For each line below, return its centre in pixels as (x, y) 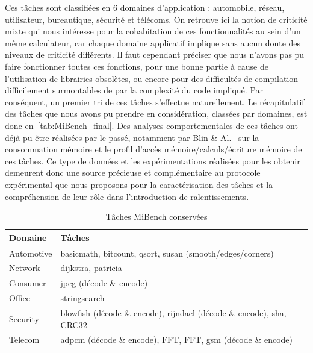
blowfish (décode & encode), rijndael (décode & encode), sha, (173, 312)
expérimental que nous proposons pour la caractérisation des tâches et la (139, 184)
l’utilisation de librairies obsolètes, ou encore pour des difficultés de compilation (152, 78)
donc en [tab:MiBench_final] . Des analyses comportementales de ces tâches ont (151, 125)
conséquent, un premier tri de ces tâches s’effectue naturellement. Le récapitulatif (155, 102)
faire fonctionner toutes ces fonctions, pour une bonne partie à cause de (137, 66)
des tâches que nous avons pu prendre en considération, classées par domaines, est (156, 114)
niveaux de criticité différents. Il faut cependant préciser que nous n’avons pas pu (155, 55)
